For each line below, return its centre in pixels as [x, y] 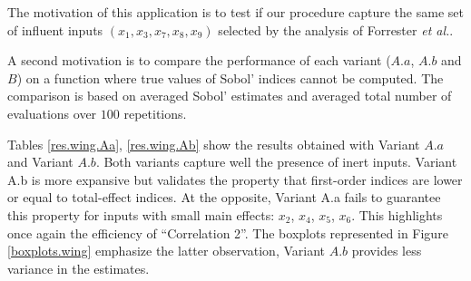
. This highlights [397, 214]
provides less [387, 251]
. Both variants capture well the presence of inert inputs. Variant [276, 162]
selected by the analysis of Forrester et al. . [336, 29]
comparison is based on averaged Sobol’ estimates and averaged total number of [230, 96]
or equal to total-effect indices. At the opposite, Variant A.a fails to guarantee [224, 197]
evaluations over [52, 113]
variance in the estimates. [78, 268]
